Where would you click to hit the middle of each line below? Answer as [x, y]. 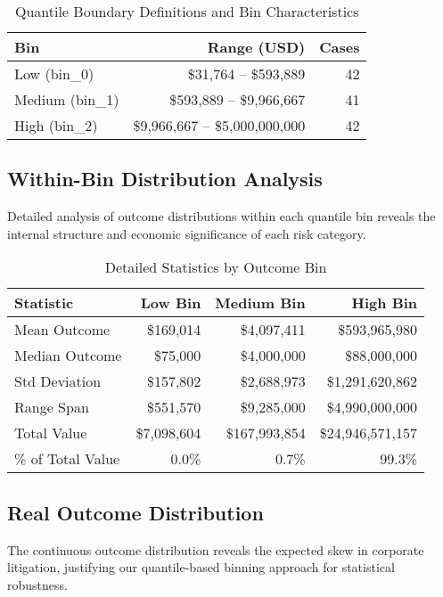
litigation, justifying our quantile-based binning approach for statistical [201, 567]
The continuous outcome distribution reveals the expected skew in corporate [216, 549]
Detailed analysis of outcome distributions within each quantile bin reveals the [221, 216]
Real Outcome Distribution [135, 512]
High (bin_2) [56, 125]
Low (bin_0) [54, 74]
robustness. [37, 584]
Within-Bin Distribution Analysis [165, 179]
